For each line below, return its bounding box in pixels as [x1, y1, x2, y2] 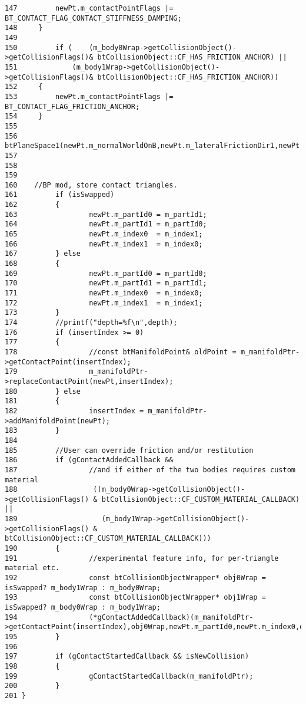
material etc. [5, 564, 60, 573]
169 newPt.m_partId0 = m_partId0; [5, 269, 207, 278]
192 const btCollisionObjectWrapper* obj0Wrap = [5, 574, 266, 583]
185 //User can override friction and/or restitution [5, 446, 254, 455]
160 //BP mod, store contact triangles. [5, 180, 178, 189]
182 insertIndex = [5, 406, 144, 415]
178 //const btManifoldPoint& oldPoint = [5, 347, 237, 356]
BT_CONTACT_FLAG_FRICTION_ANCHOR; [5, 102, 140, 111]
